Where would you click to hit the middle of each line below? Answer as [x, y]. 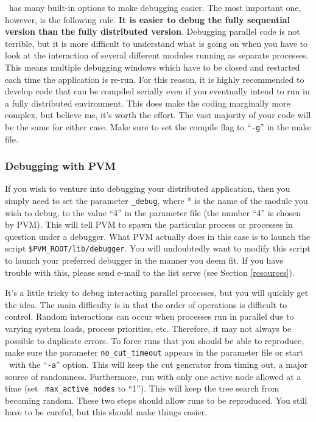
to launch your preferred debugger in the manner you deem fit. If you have [144, 260]
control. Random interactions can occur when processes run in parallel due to [149, 316]
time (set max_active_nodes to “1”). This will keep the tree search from [142, 388]
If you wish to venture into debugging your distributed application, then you [148, 188]
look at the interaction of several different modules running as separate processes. [157, 55]
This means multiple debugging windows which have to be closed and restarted [153, 67]
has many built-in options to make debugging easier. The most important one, [155, 7]
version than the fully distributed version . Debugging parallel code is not [153, 31]
